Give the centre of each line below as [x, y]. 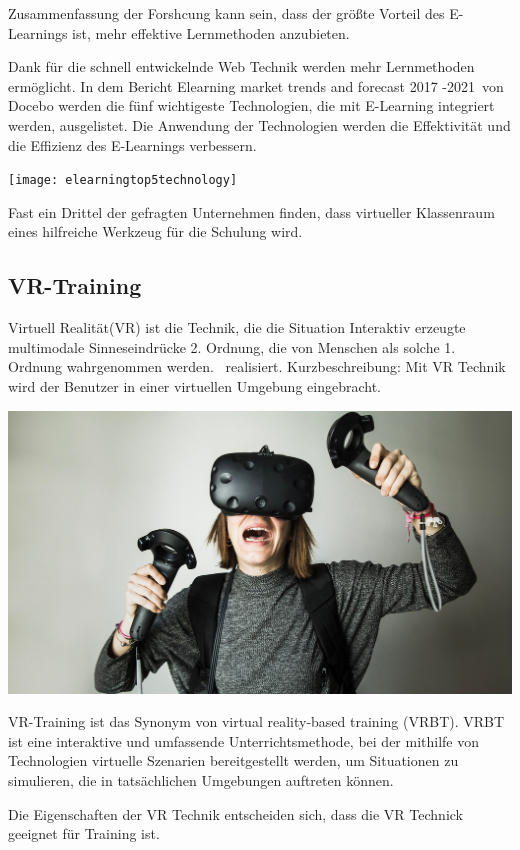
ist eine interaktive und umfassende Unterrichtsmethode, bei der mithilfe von [244, 740]
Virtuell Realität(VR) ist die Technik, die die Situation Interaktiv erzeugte [237, 327]
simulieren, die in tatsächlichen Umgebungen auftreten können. [201, 779]
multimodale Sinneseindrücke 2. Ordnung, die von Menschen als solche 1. [232, 346]
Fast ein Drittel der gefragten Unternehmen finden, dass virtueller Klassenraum [251, 211]
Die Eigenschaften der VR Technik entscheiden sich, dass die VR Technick [235, 813]
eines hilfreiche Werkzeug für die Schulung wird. [155, 231]
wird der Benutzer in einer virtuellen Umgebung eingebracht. [195, 385]
